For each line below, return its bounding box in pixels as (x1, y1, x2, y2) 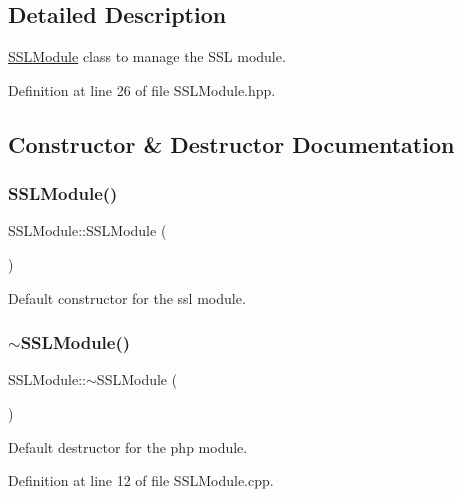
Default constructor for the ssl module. (8, 287, 246, 308)
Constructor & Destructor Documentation (8, 128, 455, 159)
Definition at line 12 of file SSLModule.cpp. (8, 470, 274, 491)
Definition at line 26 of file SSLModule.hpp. (8, 79, 276, 100)
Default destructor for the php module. (8, 436, 248, 457)
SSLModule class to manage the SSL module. (8, 46, 286, 67)
